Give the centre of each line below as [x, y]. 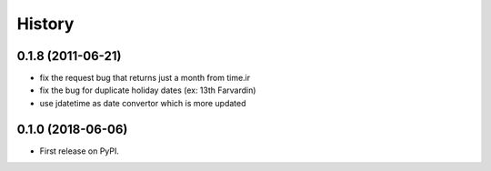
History [45, 24]
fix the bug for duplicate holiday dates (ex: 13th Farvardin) [148, 90]
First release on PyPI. [80, 151]
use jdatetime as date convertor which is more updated [143, 103]
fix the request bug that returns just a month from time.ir [145, 78]
